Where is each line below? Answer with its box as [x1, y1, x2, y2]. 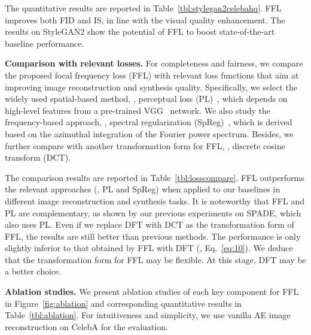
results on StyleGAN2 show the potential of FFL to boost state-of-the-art [5, 25, 275, 38]
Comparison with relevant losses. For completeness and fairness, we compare [5, 57, 303, 70]
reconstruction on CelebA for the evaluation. [5, 320, 168, 333]
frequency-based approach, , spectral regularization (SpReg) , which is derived [5, 116, 292, 128]
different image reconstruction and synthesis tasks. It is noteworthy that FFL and [5, 194, 304, 207]
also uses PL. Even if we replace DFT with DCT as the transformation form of [5, 218, 294, 231]
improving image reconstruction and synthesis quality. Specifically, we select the [5, 80, 297, 93]
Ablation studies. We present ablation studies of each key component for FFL [5, 285, 299, 298]
